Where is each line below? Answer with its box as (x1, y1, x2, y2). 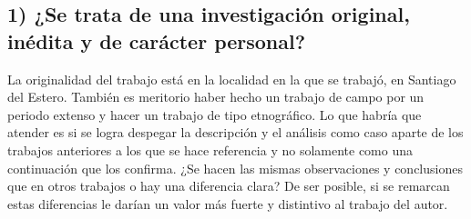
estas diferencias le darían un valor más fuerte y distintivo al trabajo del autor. (7, 194, 448, 213)
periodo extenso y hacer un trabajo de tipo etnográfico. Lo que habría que (7, 105, 422, 124)
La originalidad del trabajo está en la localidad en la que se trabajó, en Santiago (7, 69, 456, 88)
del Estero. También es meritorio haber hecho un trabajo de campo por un (7, 87, 425, 106)
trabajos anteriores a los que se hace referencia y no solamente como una (7, 140, 414, 159)
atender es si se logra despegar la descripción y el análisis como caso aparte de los (7, 123, 464, 142)
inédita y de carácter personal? (7, 26, 306, 55)
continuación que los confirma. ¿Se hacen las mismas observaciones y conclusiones (7, 158, 463, 177)
